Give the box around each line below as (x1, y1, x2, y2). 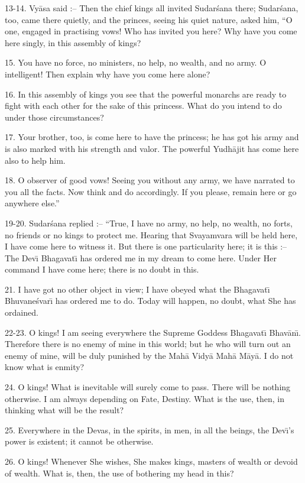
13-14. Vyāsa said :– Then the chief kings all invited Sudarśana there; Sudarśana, (5, 2, 298, 14)
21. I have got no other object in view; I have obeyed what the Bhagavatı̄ (5, 283, 270, 295)
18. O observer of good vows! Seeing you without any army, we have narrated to (5, 174, 295, 186)
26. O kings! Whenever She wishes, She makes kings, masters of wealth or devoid (5, 455, 298, 467)
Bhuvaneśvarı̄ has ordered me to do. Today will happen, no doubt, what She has (5, 294, 296, 307)
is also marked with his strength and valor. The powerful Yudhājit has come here (5, 142, 299, 154)
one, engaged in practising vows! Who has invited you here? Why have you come (5, 25, 297, 37)
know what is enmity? (5, 361, 85, 373)
